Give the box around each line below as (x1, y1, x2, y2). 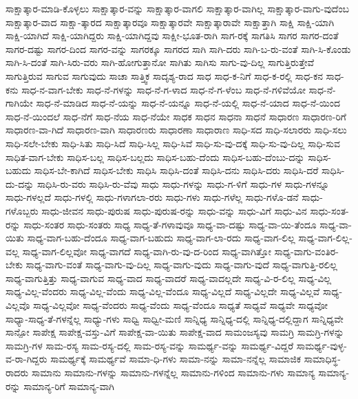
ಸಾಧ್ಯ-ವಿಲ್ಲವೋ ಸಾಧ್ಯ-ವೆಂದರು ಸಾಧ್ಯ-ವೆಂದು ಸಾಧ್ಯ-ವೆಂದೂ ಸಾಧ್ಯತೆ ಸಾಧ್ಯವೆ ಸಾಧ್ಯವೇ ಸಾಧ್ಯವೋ (33, 298, 328, 312)
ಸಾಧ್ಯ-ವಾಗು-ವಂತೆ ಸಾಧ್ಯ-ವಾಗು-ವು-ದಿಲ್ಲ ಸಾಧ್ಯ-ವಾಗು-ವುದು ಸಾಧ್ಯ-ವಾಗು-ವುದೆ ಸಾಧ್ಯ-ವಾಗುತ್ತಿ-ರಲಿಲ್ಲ (25, 257, 337, 272)
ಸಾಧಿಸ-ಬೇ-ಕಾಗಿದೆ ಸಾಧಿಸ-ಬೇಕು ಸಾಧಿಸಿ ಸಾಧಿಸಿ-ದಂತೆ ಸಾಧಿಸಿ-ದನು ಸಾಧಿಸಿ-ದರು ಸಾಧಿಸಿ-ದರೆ (34, 163, 319, 177)
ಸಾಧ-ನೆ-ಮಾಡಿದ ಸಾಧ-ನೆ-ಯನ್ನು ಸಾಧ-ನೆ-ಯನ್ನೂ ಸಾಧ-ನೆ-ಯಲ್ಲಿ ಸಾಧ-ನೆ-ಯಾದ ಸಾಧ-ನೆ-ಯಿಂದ (36, 96, 340, 110)
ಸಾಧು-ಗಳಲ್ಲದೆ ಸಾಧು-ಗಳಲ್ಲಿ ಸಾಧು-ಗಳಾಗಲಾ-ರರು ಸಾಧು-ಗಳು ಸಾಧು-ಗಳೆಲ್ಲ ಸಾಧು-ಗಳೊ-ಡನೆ (6, 190, 299, 204)
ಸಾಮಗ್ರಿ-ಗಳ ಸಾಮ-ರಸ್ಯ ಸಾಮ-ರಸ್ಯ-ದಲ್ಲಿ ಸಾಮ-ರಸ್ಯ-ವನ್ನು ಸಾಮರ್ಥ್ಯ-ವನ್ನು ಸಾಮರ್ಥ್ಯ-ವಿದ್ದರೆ (6, 338, 294, 352)
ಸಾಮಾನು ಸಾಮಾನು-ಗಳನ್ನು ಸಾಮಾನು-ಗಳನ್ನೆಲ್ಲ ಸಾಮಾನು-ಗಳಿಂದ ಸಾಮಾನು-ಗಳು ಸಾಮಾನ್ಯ (31, 365, 315, 380)
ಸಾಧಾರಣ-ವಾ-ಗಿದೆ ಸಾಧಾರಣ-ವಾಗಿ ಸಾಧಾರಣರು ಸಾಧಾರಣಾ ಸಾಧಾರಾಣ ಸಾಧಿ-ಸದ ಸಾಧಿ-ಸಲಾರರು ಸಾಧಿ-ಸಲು (6, 122, 347, 137)
